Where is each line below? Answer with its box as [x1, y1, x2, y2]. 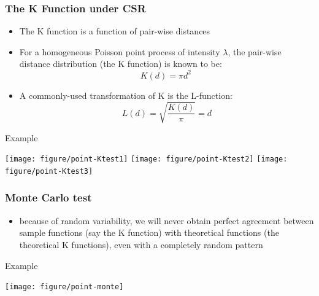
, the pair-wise [228, 45, 282, 58]
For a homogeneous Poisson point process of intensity [19, 45, 220, 58]
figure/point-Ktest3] [5, 166, 93, 176]
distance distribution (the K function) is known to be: [19, 57, 222, 70]
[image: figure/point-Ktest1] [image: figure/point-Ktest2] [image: [5, 155, 288, 164]
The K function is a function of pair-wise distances [19, 25, 210, 37]
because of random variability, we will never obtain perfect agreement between [19, 214, 314, 227]
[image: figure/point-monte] [5, 282, 124, 292]
